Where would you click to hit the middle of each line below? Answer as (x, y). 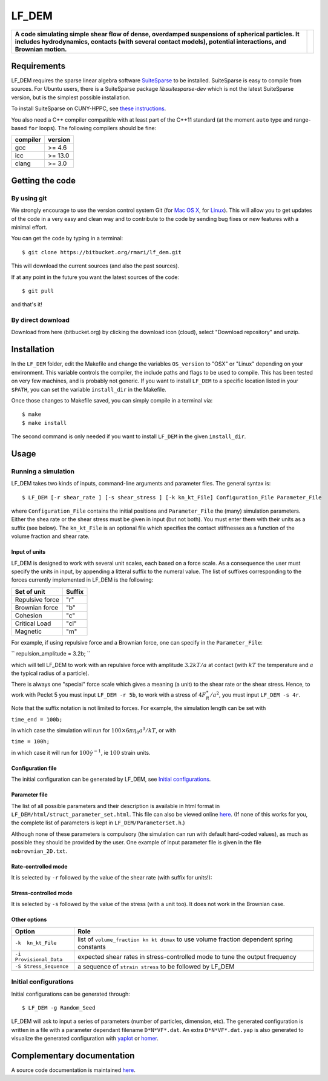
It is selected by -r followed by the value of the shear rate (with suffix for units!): (112, 877)
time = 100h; (31, 742)
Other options (29, 919)
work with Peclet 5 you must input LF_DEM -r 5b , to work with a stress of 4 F (109, 695)
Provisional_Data (39, 959)
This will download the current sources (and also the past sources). (95, 266)
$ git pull (38, 291)
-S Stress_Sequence (42, 966)
